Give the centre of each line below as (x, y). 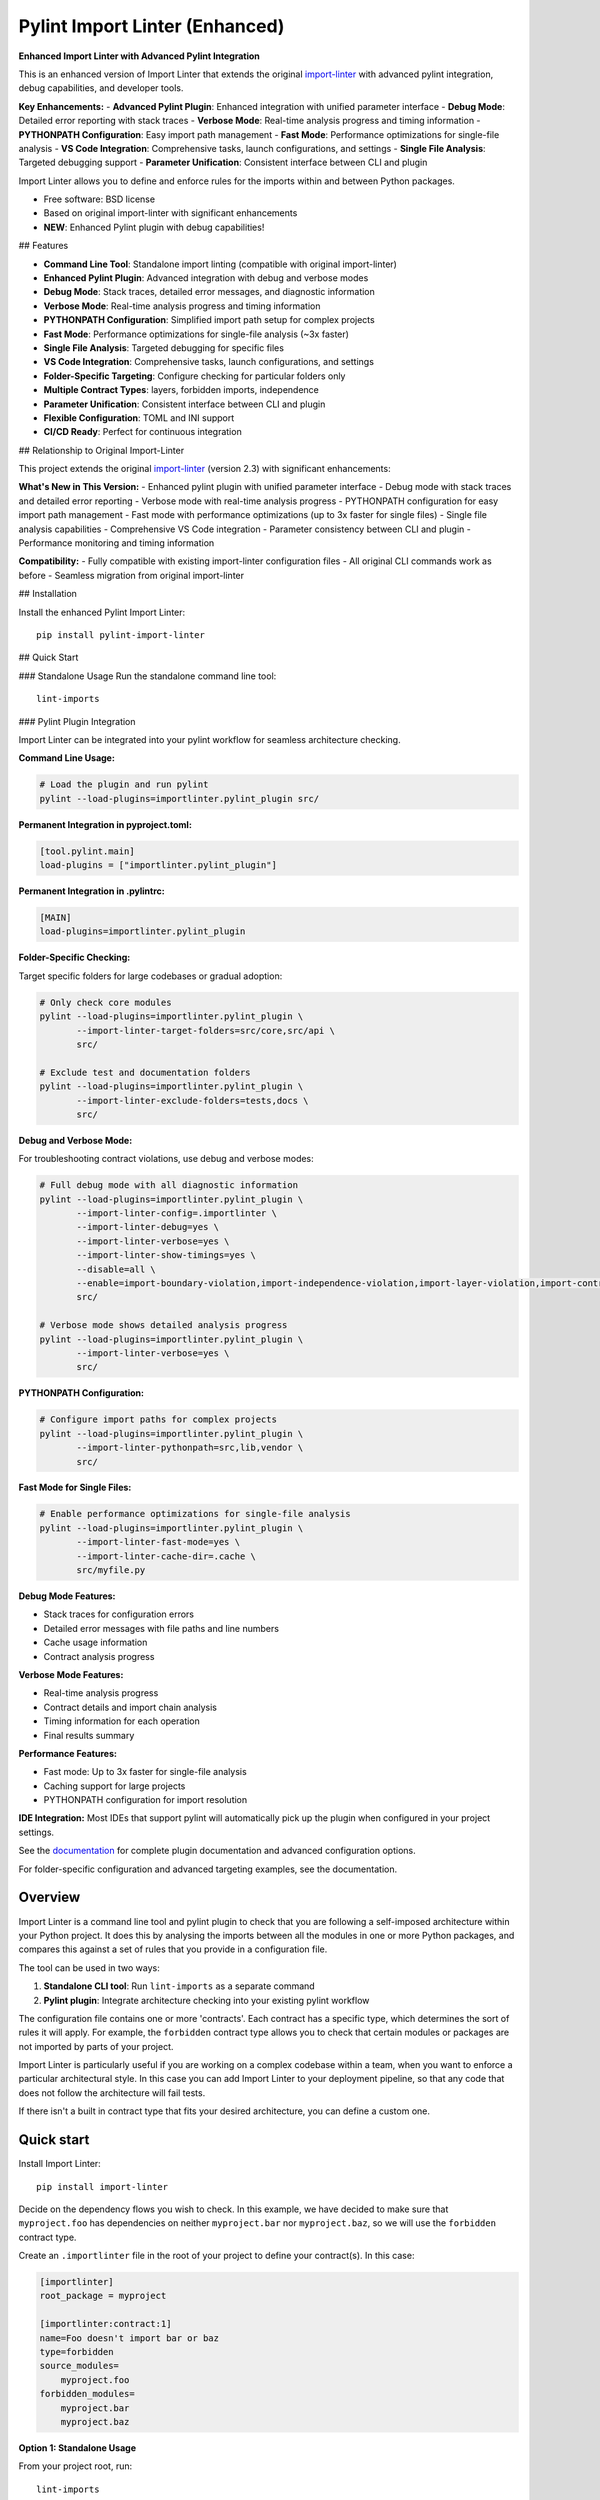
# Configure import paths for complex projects (158, 1419)
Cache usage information (95, 1642)
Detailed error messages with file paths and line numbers (161, 1628)
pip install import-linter (102, 2186)
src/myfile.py (111, 1570)
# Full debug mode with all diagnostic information (169, 1185)
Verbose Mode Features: (71, 1674)
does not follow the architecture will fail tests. (112, 2092)
